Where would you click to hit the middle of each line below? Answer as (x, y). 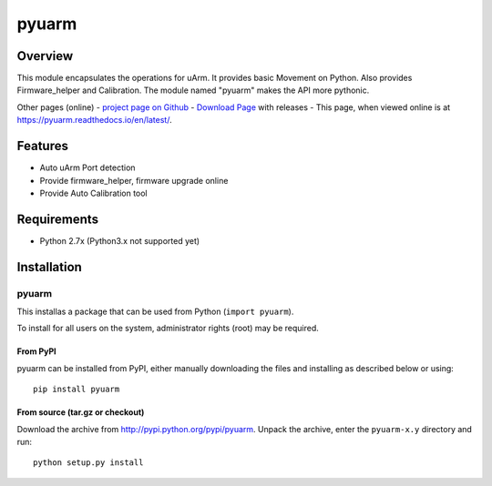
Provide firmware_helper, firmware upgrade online (134, 180)
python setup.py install (88, 463)
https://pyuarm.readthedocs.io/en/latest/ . (94, 120)
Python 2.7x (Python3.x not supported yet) (120, 240)
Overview (45, 56)
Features (42, 146)
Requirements (58, 219)
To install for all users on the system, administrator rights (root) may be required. (168, 329)
